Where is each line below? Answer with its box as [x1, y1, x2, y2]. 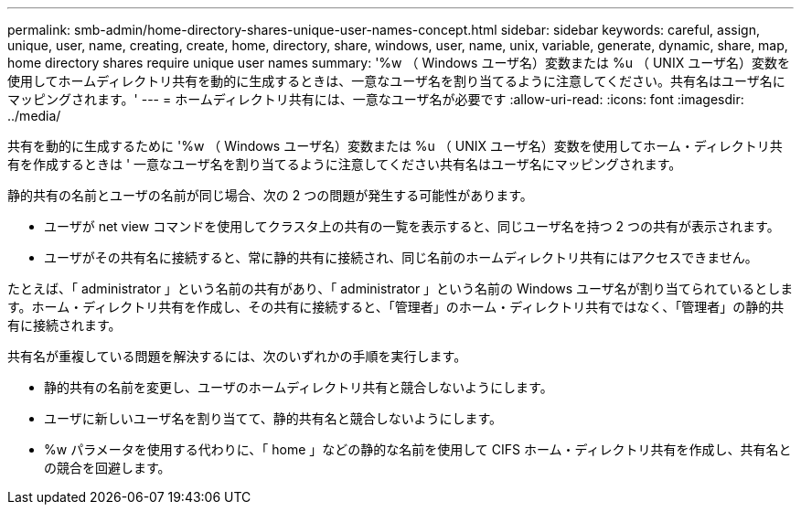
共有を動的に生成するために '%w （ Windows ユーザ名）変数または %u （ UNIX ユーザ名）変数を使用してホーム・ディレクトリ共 [7, 138, 783, 154]
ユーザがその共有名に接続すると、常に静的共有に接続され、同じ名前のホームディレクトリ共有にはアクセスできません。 [44, 250, 758, 265]
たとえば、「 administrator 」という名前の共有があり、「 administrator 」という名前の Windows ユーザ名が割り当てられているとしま [7, 281, 794, 296]
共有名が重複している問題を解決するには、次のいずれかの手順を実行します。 [7, 348, 467, 364]
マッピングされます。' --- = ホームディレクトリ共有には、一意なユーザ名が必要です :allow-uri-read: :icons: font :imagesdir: [7, 91, 744, 107]
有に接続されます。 [7, 317, 122, 333]
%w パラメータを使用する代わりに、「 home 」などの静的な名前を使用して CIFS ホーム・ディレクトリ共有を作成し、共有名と [44, 442, 792, 457]
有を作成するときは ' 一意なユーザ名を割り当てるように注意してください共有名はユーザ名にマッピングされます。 [7, 156, 682, 172]
